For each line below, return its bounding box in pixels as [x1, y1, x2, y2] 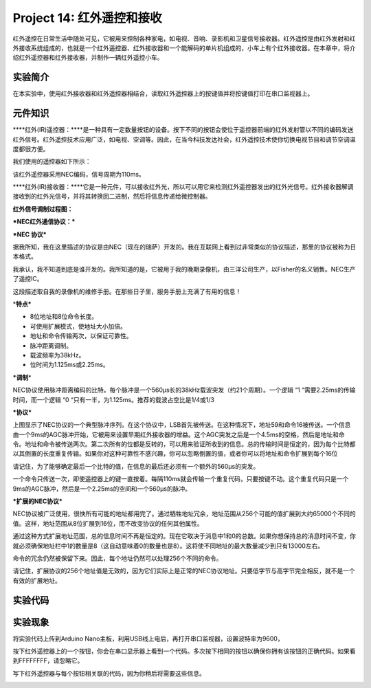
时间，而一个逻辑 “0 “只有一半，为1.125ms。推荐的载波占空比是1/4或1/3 [12, 395, 214, 403]
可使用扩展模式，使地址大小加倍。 [30, 322, 126, 330]
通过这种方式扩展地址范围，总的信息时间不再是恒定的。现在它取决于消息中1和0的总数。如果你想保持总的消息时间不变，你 [12, 532, 357, 540]
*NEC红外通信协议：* [12, 217, 76, 226]
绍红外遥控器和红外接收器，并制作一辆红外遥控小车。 [12, 54, 164, 62]
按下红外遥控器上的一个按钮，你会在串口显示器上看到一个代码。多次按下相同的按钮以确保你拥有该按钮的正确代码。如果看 [12, 647, 356, 656]
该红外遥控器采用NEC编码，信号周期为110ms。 [12, 170, 146, 178]
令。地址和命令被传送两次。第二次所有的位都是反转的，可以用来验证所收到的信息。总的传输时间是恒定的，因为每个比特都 [12, 440, 356, 448]
